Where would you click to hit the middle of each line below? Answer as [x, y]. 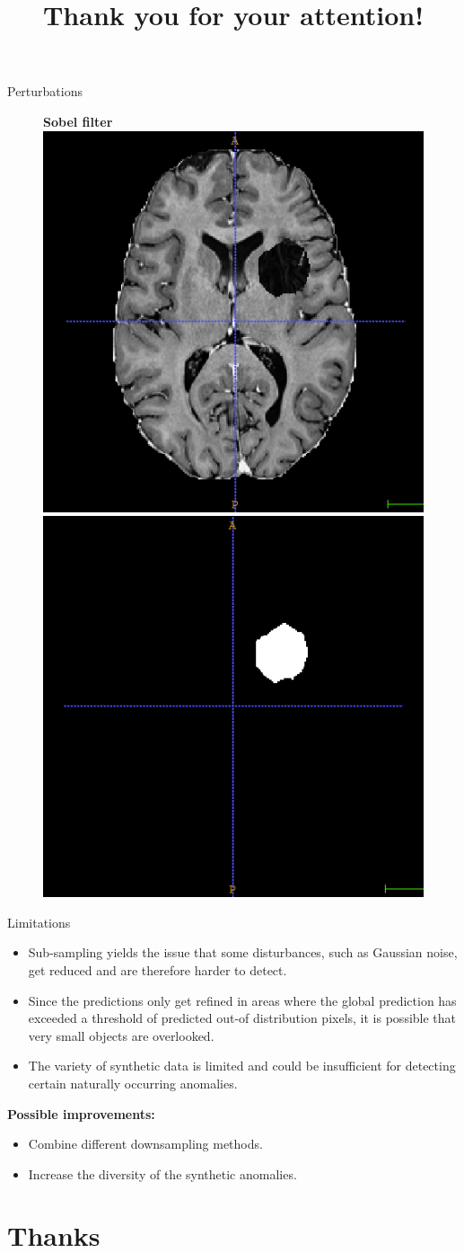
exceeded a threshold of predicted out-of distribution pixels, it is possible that [242, 1018]
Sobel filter [78, 121]
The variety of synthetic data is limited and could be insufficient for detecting [242, 1066]
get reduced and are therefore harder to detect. [158, 969]
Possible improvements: [81, 1113]
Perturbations [45, 91]
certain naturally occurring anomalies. [133, 1083]
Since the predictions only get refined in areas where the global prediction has [242, 1000]
